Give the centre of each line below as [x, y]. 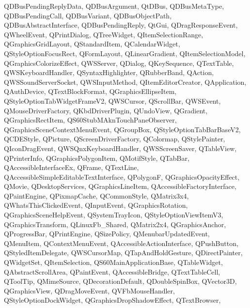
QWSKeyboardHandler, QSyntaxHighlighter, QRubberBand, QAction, [109, 72]
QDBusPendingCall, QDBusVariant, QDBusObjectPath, [88, 15]
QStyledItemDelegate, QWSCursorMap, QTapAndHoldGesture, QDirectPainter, [123, 253]
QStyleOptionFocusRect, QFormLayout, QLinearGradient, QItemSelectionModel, [125, 53]
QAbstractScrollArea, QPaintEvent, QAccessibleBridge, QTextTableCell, [112, 271]
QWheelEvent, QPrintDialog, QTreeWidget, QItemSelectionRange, [104, 34]
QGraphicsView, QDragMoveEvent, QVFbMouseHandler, [89, 290]
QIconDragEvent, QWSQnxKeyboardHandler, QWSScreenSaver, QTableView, [120, 148]
